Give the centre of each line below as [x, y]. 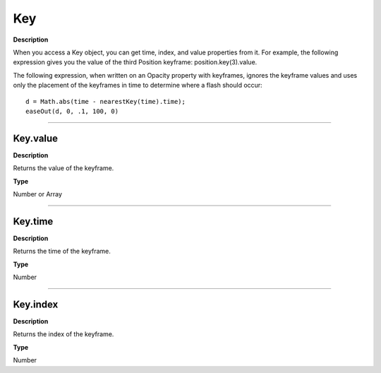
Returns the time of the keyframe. [62, 251]
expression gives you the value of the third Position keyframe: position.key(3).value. [135, 62]
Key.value [36, 138]
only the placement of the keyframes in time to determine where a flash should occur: [138, 85]
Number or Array [38, 194]
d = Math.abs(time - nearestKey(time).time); [106, 101]
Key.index [36, 304]
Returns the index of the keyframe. [64, 334]
